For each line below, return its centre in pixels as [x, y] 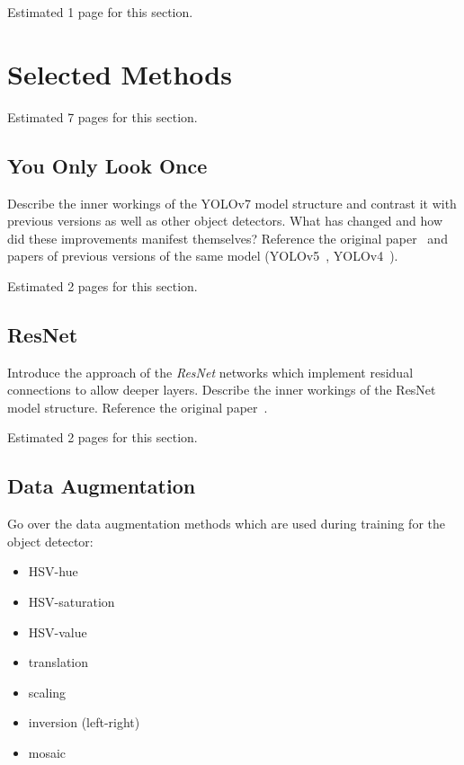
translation [58, 662]
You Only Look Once [107, 165]
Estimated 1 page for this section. [100, 12]
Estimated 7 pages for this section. [103, 116]
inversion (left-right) [84, 722]
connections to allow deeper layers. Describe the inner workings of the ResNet [222, 390]
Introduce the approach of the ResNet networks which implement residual [210, 372]
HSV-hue [53, 571]
